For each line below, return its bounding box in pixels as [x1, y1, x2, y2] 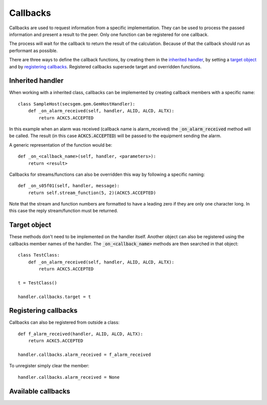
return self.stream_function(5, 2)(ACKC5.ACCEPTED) [28, 190, 156, 196]
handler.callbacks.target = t [18, 294, 91, 300]
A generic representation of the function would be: [9, 142, 112, 148]
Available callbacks [9, 387, 70, 396]
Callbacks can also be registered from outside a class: [9, 319, 120, 325]
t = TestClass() [18, 280, 57, 286]
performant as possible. [9, 48, 58, 53]
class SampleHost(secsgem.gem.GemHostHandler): [18, 101, 135, 106]
